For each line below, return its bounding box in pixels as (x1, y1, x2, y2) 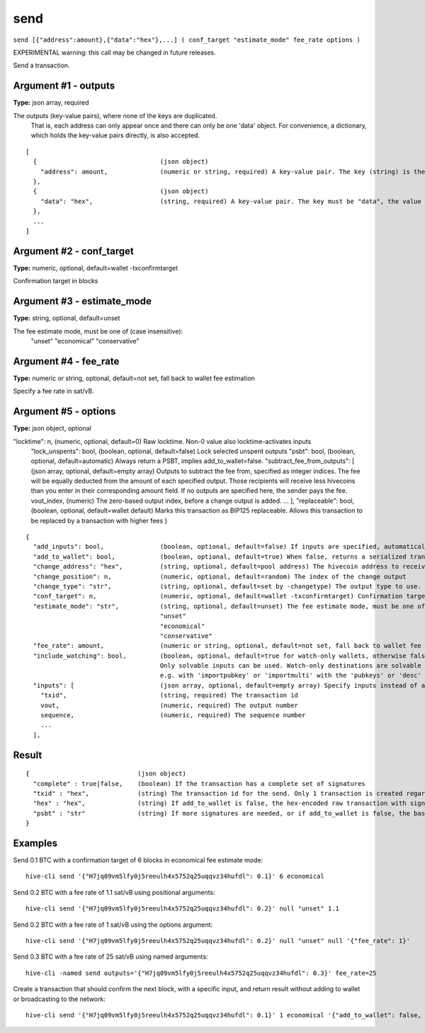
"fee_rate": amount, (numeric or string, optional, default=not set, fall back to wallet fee (33, 641, 421, 650)
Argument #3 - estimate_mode (13, 295, 152, 307)
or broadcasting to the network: (13, 995, 106, 1003)
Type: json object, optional (13, 424, 91, 433)
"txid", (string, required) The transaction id (40, 691, 299, 700)
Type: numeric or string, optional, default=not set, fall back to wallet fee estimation (13, 374, 255, 382)
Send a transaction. (13, 61, 70, 70)
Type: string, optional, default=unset (13, 314, 120, 322)
